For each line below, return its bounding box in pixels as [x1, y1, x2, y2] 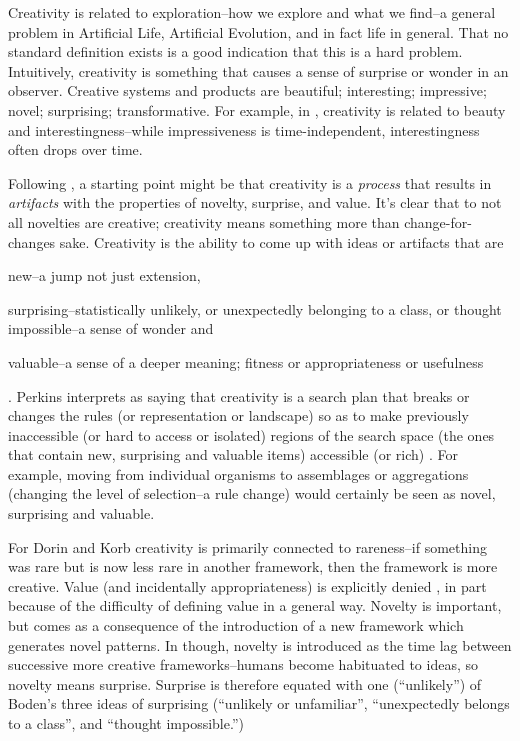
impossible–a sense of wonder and [8, 318, 214, 339]
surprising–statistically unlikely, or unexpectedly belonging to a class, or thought [8, 298, 502, 319]
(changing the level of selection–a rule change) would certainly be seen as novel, [8, 483, 496, 504]
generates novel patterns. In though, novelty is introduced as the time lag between [8, 634, 512, 655]
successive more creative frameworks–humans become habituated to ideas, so [8, 654, 479, 675]
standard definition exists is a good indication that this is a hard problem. [8, 41, 463, 62]
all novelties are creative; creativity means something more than [8, 211, 400, 232]
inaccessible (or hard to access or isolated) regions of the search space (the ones [8, 424, 495, 445]
